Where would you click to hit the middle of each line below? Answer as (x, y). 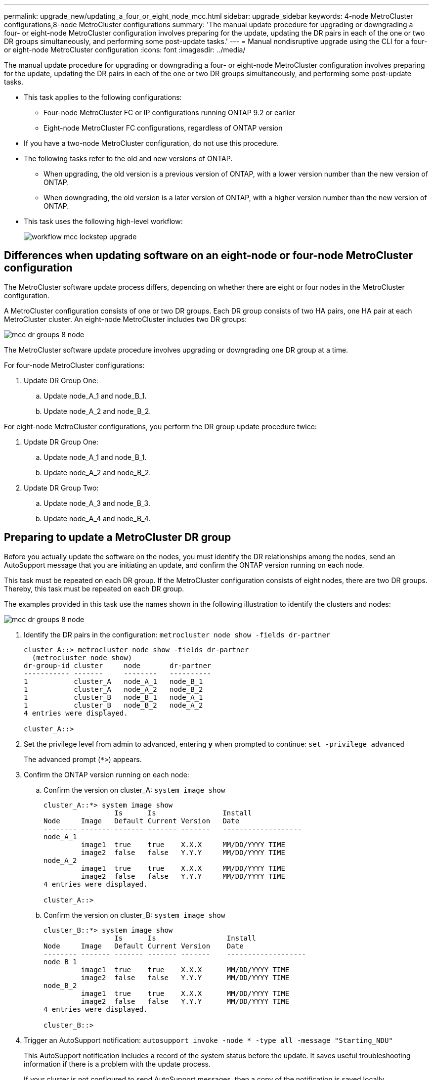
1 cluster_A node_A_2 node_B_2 (113, 689)
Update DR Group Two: (61, 488)
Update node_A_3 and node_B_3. (97, 503)
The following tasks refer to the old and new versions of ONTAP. (128, 158)
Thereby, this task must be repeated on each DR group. (94, 588)
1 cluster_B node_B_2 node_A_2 (113, 705)
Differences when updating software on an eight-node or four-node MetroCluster (209, 256)
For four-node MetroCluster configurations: (74, 365)
